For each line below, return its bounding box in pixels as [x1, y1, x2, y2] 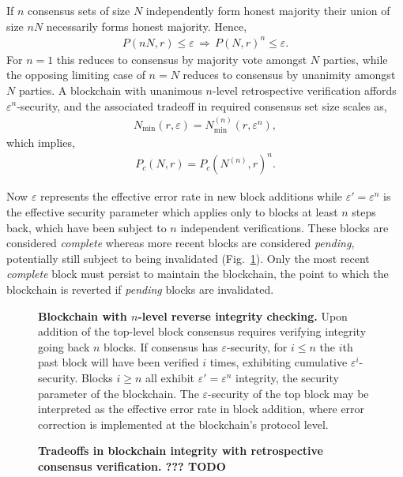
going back [38, 338, 90, 355]
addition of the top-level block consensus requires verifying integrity [38, 323, 367, 340]
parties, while [322, 51, 388, 67]
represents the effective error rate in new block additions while [40, 188, 343, 205]
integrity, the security [235, 370, 339, 386]
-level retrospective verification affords [212, 81, 397, 98]
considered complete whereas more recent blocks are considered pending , [6, 235, 355, 251]
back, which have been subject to [6, 219, 167, 235]
